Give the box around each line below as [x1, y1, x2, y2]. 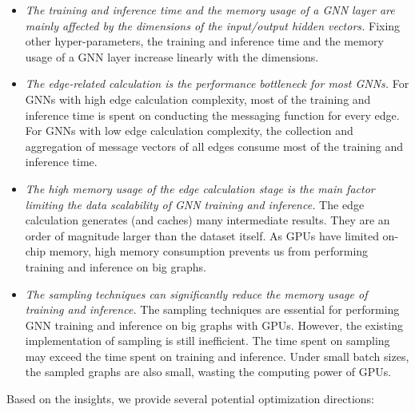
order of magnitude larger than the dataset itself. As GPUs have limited [25, 227, 379, 244]
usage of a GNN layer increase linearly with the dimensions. [25, 48, 319, 65]
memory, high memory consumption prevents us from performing [49, 243, 369, 259]
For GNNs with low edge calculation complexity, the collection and [25, 122, 353, 139]
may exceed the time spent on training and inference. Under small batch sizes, [25, 347, 409, 364]
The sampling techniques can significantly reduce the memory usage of [25, 285, 368, 302]
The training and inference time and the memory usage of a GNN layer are [25, 2, 395, 18]
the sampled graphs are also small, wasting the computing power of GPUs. [25, 363, 392, 380]
